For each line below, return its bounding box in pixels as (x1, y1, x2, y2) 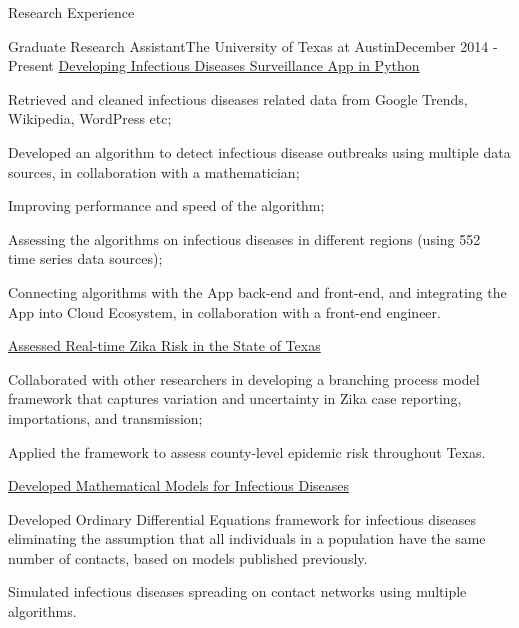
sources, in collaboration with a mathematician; (8, 161, 300, 182)
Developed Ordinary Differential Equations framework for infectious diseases (8, 508, 476, 529)
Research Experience (8, 2, 135, 22)
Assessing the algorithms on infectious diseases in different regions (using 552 (8, 228, 481, 249)
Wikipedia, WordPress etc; (8, 108, 172, 129)
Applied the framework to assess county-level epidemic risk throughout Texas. (8, 441, 486, 462)
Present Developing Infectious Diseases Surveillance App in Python (8, 55, 420, 76)
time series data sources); (8, 248, 163, 269)
